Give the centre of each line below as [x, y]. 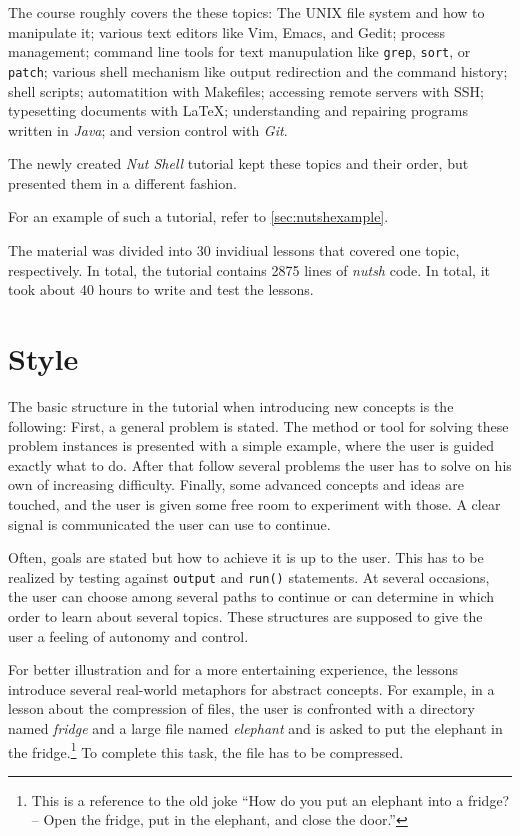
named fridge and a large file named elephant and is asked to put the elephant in [255, 727]
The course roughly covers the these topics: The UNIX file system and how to [246, 12]
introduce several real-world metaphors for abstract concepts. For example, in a [251, 688]
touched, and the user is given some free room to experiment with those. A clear [254, 503]
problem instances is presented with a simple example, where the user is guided [251, 445]
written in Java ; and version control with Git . [148, 129]
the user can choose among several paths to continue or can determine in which [251, 596]
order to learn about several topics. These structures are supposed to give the [245, 615]
